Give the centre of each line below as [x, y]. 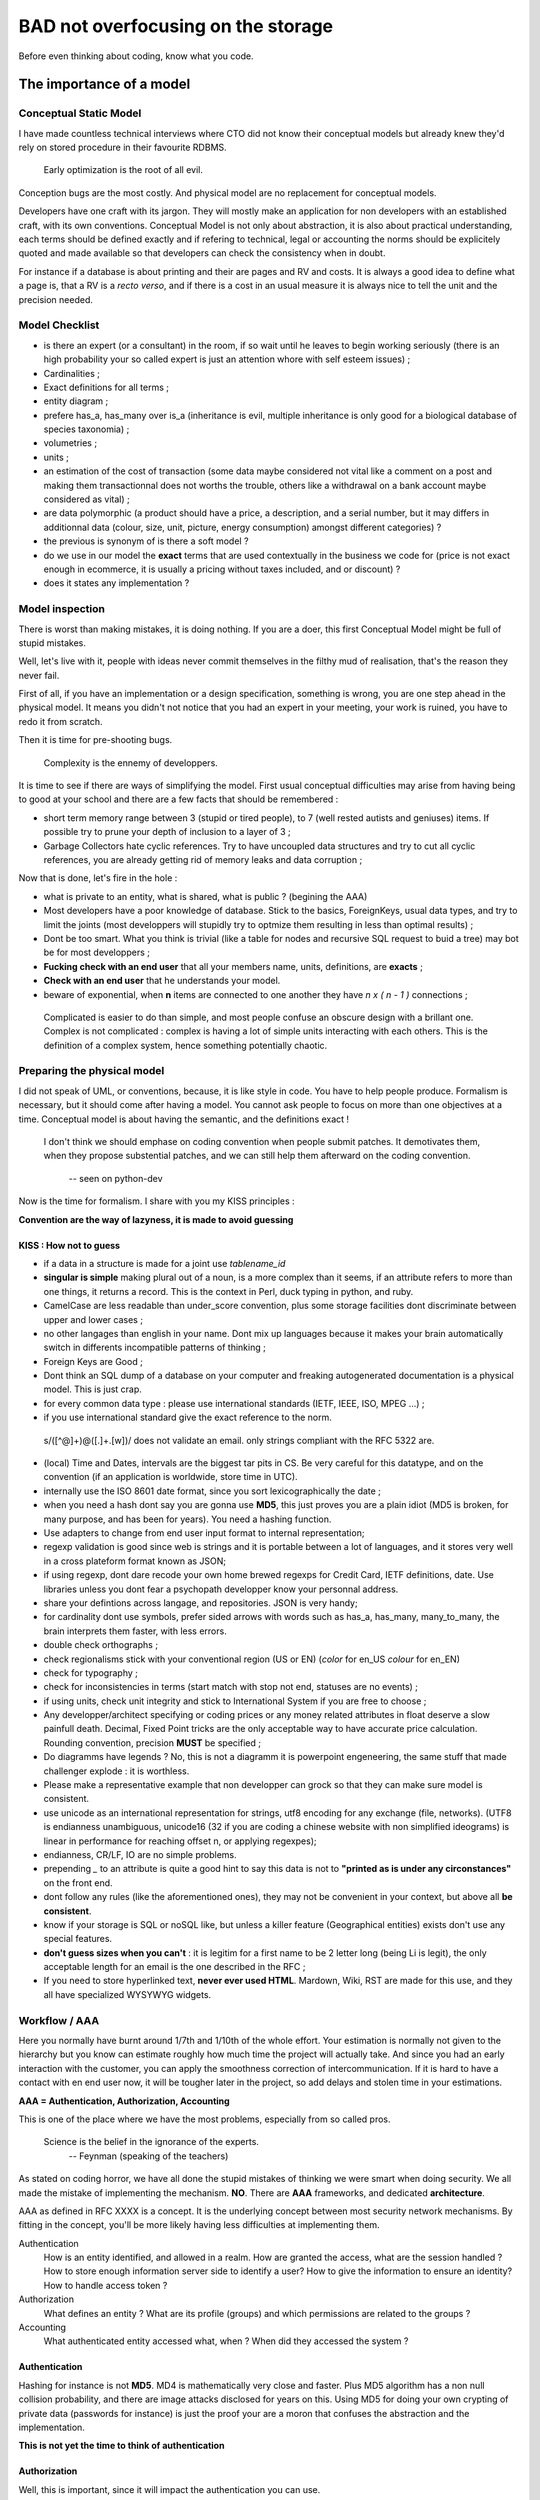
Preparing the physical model [91, 1071]
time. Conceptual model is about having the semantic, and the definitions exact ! [184, 1119]
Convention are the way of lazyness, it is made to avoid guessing [156, 1219]
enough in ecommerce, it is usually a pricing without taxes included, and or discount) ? [222, 569]
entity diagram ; [76, 401]
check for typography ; [91, 1672]
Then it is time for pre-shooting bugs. [95, 740]
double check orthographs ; [101, 1645]
